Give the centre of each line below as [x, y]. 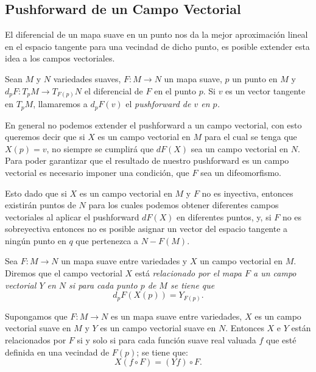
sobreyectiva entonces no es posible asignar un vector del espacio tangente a [146, 229]
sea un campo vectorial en [240, 148]
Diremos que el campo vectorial [64, 273]
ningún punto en [36, 240]
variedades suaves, [87, 78]
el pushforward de [158, 104]
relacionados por [36, 339]
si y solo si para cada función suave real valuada [167, 339]
